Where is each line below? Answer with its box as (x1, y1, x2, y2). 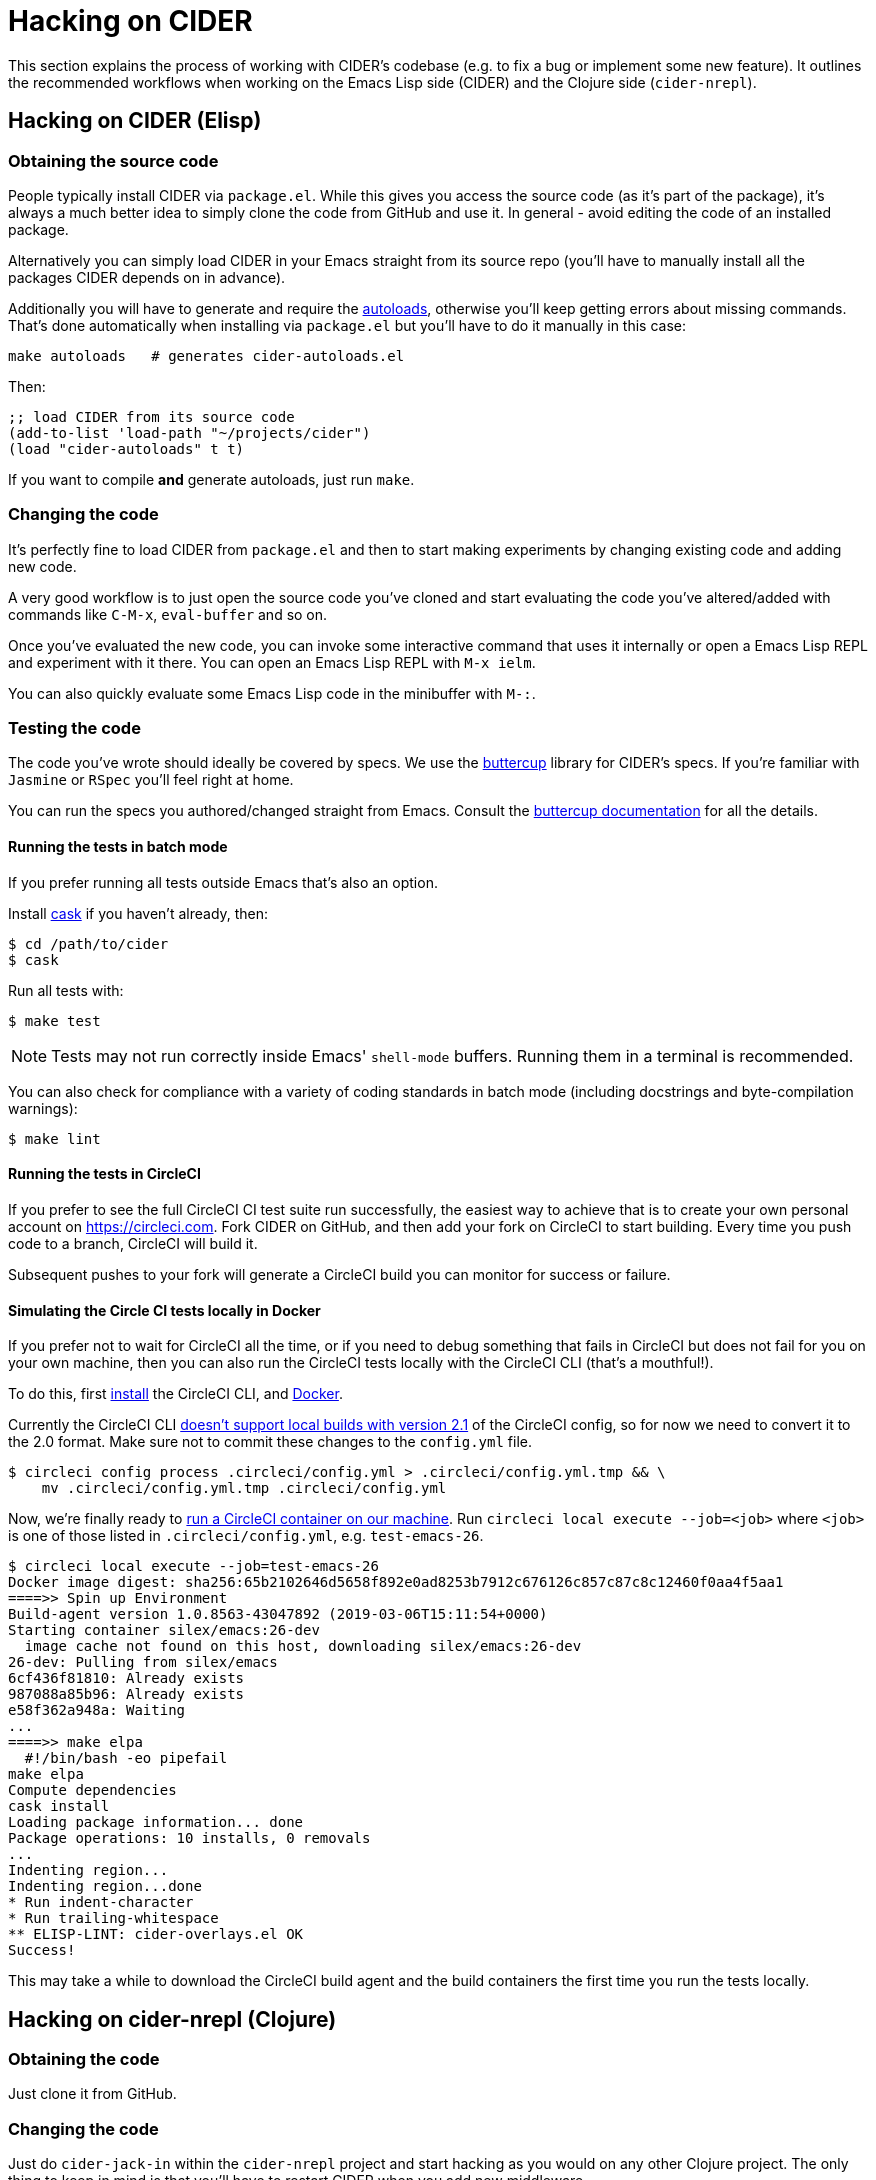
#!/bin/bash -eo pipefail (24, 1750, 228, 1767)
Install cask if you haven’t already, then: (8, 904, 269, 922)
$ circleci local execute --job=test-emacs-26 (8, 1558, 379, 1575)
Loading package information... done (8, 1814, 304, 1831)
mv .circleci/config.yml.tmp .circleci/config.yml (41, 1480, 447, 1497)
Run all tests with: (8, 981, 124, 999)
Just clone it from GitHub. (8, 2085, 177, 2103)
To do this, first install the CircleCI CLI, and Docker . (8, 1385, 343, 1403)
